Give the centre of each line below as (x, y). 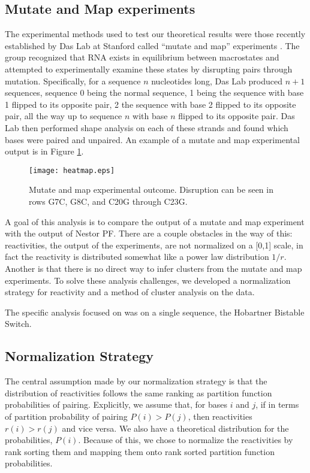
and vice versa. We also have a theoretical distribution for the (175, 428)
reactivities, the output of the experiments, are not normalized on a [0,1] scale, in (154, 245)
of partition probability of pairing (66, 416)
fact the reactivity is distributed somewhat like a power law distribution (137, 257)
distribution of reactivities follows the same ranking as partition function (139, 392)
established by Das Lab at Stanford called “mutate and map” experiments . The (152, 45)
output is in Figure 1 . (44, 151)
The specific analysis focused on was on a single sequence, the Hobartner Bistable (155, 312)
